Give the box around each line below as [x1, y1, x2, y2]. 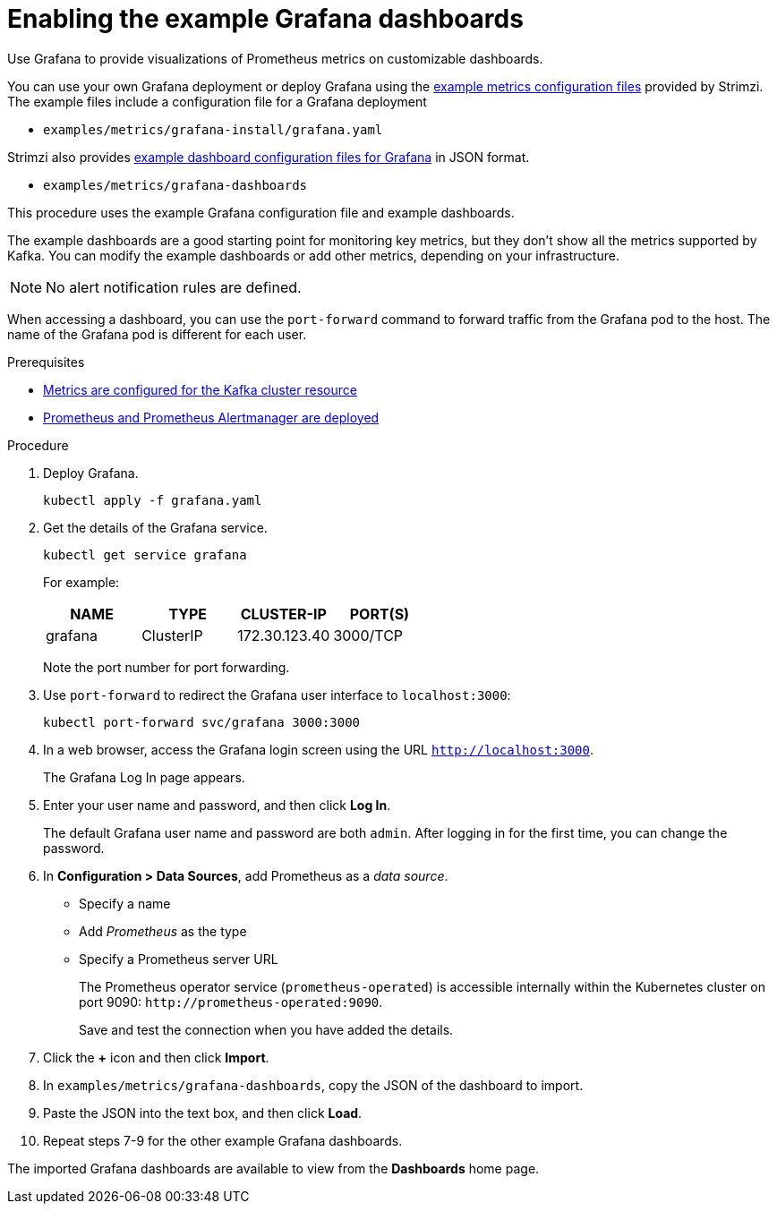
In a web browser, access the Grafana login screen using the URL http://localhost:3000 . [43, 741, 594, 757]
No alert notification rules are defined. [46, 277, 302, 296]
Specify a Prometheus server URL [79, 951, 278, 967]
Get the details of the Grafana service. [43, 519, 268, 535]
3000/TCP [333, 626, 404, 644]
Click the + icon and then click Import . [43, 1049, 269, 1065]
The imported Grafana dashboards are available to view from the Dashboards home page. [7, 1160, 540, 1176]
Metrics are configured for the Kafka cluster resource [43, 381, 357, 397]
